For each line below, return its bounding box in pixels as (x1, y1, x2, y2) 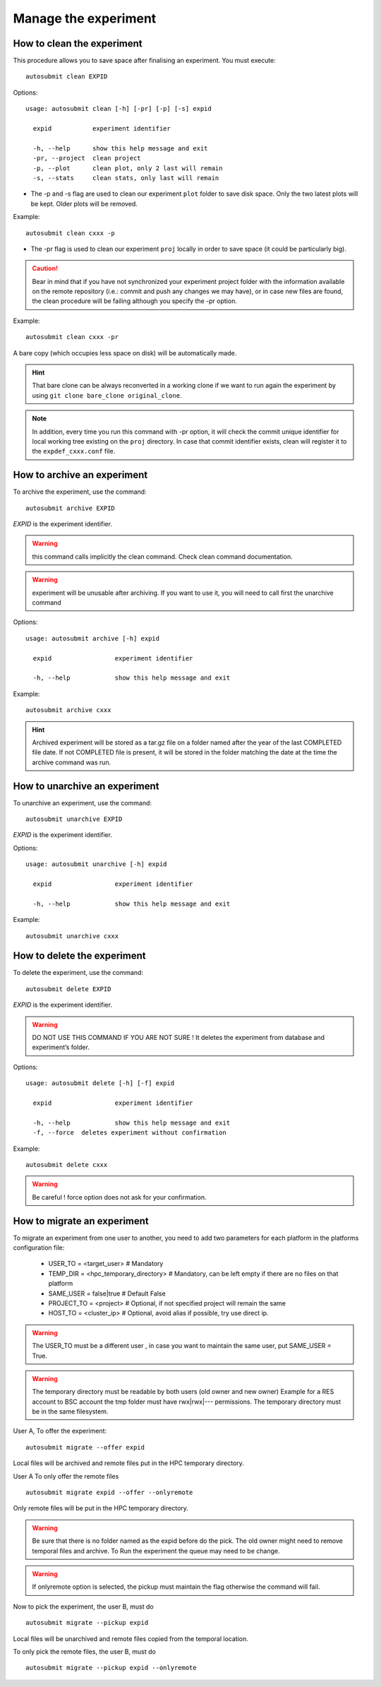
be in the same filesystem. (32, 1407, 109, 1416)
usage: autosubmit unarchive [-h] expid (25, 860, 167, 868)
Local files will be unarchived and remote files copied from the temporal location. (13, 1634, 248, 1642)
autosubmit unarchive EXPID (25, 815, 123, 823)
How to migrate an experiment (13, 1215, 150, 1227)
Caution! (32, 264, 59, 273)
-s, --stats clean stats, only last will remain (32, 174, 219, 182)
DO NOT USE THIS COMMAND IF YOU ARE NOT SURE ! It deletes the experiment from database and (32, 1034, 325, 1041)
